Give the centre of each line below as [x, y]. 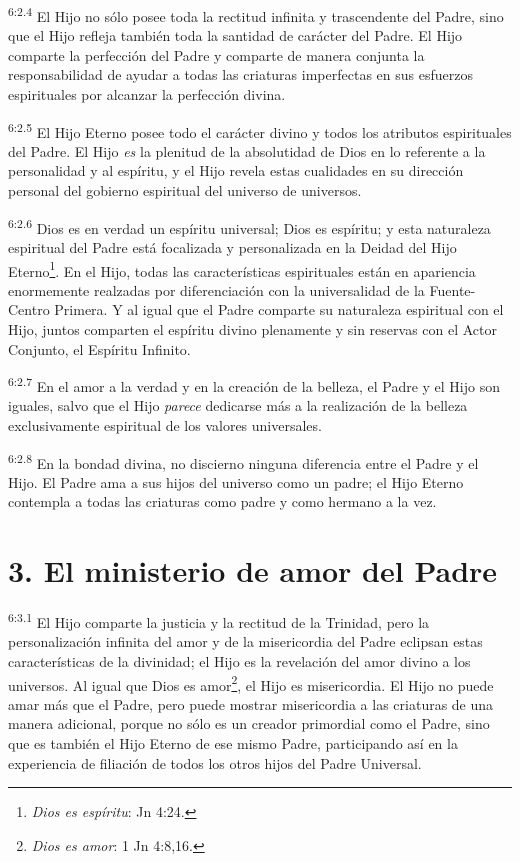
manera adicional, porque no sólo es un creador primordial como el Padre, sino [249, 723]
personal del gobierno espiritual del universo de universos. [185, 190]
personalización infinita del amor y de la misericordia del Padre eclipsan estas [245, 641]
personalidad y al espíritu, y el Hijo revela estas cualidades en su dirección [236, 170]
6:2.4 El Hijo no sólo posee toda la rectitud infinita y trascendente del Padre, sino [256, 14]
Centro [29, 309]
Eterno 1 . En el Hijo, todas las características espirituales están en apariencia [242, 269]
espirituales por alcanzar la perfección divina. [147, 94]
